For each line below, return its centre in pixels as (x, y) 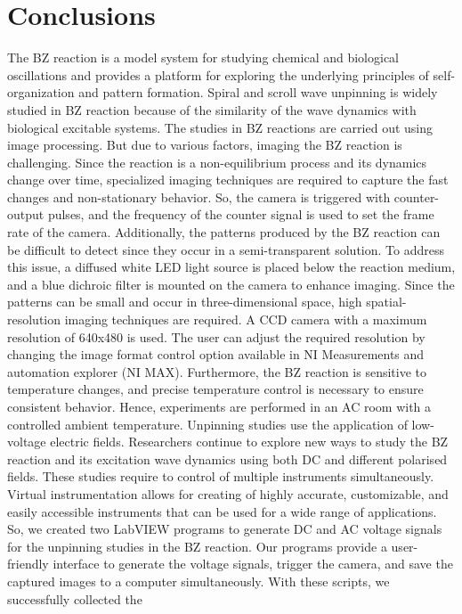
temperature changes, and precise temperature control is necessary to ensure (215, 389)
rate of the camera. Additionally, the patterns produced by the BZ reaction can (224, 232)
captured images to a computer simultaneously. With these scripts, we (199, 581)
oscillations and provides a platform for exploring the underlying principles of (218, 74)
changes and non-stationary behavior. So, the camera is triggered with (199, 196)
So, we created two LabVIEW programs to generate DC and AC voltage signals (225, 529)
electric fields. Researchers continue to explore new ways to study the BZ (249, 442)
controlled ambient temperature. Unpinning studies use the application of (207, 424)
